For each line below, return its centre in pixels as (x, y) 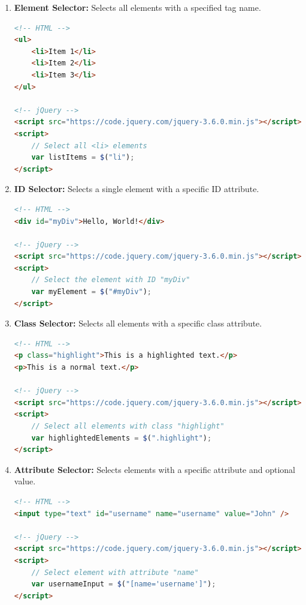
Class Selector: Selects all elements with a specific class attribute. (138, 323)
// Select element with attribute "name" (115, 572)
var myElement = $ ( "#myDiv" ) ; (91, 292)
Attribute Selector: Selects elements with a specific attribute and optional (155, 469)
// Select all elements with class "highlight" (128, 426)
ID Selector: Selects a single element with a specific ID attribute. (137, 189)
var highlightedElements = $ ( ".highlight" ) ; (122, 438)
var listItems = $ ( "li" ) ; (83, 158)
